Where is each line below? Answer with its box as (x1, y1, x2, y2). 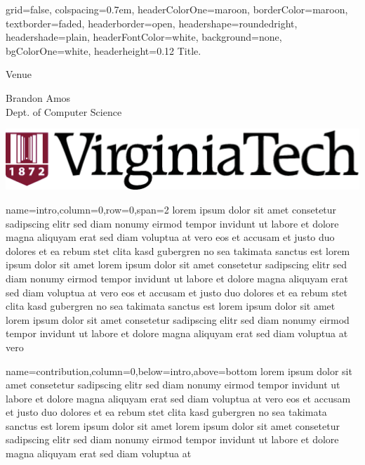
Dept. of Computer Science (6, 104, 122, 119)
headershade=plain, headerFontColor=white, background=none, (6, 30, 282, 44)
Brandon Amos (6, 90, 71, 105)
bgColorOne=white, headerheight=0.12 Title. (6, 43, 201, 58)
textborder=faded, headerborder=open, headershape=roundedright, (6, 15, 298, 30)
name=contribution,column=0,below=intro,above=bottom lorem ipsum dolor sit (6, 363, 352, 378)
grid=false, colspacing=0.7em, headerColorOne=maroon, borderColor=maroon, (6, 2, 348, 16)
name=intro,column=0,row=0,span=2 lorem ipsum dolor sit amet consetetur (6, 202, 337, 216)
